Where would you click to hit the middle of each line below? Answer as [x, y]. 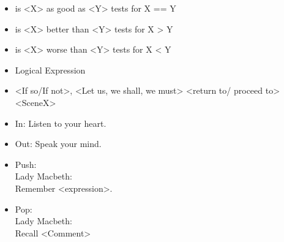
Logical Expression [50, 70]
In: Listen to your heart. [61, 123]
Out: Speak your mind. [58, 144]
